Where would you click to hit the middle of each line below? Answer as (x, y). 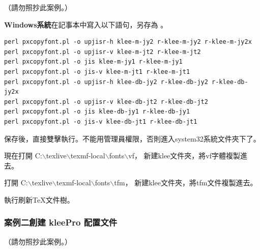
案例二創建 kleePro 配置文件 (61, 222)
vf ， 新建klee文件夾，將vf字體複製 (184, 156)
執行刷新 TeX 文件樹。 (39, 199)
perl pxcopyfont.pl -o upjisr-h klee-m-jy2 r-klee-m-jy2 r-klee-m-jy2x (128, 42)
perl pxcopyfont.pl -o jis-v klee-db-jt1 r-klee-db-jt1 (101, 121)
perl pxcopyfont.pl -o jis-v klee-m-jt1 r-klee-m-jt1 (97, 72)
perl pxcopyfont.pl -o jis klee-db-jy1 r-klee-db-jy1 (97, 112)
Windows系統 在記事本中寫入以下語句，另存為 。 (86, 24)
